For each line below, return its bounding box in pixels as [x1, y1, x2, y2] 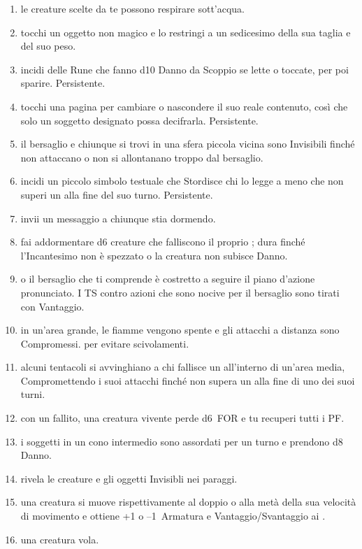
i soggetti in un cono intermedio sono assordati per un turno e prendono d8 [20, 434, 343, 448]
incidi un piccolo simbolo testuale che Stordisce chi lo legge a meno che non [20, 173, 344, 188]
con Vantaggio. [20, 299, 85, 313]
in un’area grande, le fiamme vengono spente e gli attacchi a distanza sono [20, 322, 340, 337]
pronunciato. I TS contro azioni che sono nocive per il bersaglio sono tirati [20, 285, 340, 299]
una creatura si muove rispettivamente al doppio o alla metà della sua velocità [20, 494, 356, 509]
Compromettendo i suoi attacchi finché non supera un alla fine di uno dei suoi [20, 373, 355, 387]
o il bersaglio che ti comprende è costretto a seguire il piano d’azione [20, 271, 315, 286]
